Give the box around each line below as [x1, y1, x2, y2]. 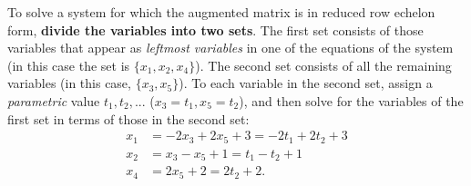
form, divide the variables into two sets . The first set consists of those [7, 20, 424, 39]
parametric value [7, 91, 100, 110]
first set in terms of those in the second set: [7, 109, 250, 128]
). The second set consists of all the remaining [195, 55, 452, 74]
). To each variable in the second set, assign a [179, 73, 433, 93]
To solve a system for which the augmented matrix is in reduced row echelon [7, 3, 435, 21]
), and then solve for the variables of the [239, 91, 464, 110]
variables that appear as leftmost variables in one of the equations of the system [7, 38, 454, 57]
